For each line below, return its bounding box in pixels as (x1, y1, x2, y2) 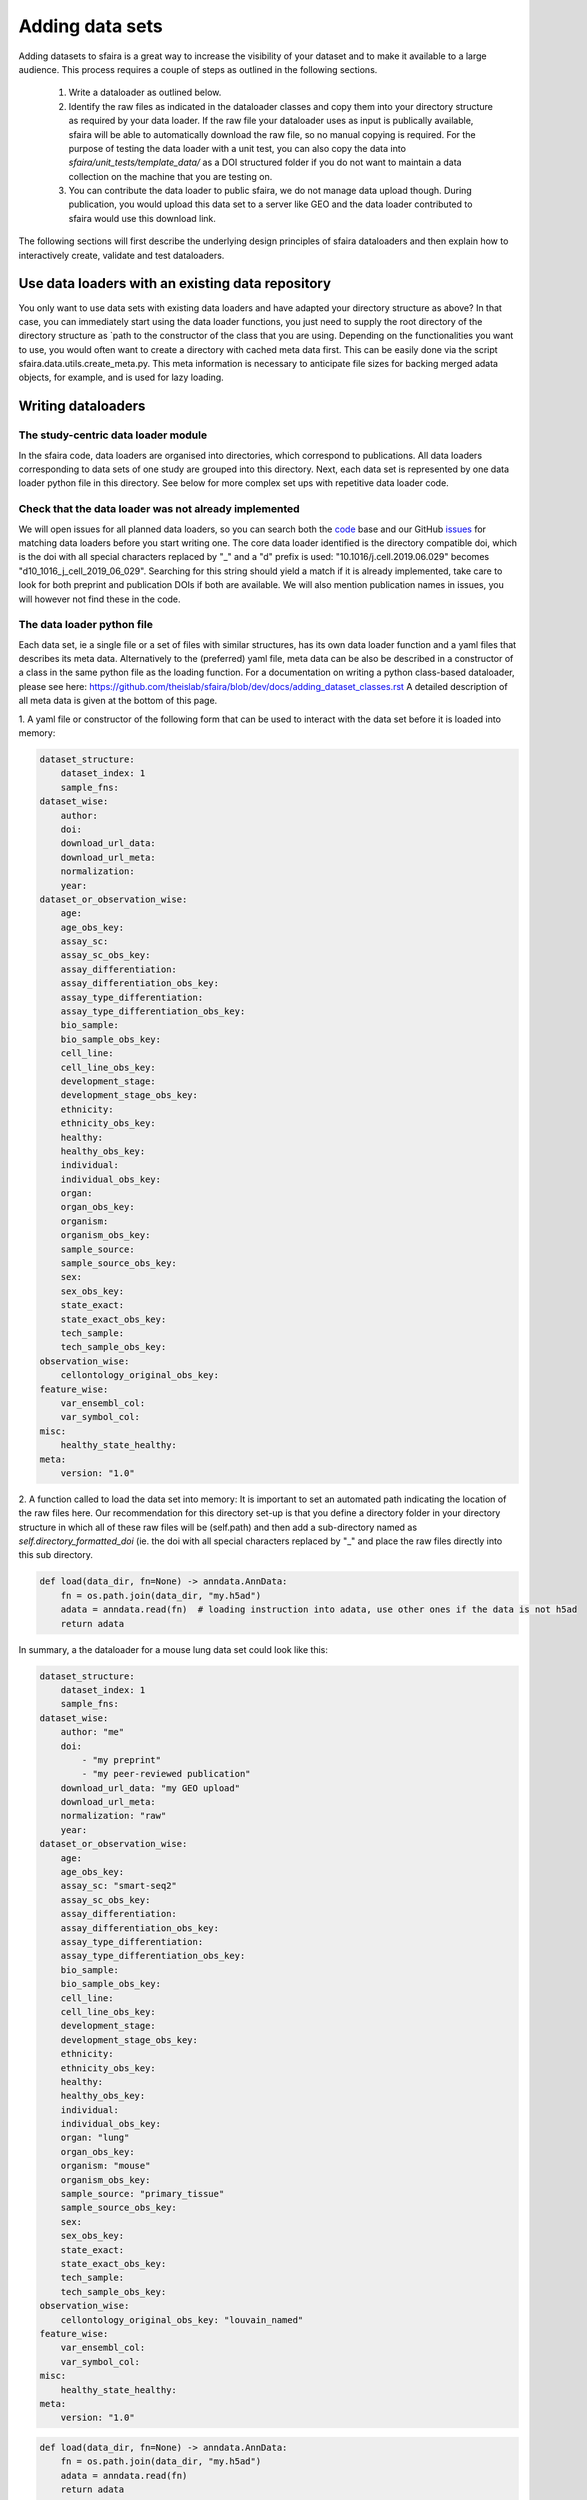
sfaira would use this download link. (68, 212, 217, 224)
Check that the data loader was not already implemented (18, 502, 300, 516)
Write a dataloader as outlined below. (68, 86, 222, 99)
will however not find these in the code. (18, 593, 181, 605)
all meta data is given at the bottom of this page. (18, 695, 218, 707)
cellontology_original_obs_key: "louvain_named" (60, 2314, 304, 2325)
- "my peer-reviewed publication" (81, 1768, 251, 1780)
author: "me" (60, 1726, 125, 1738)
